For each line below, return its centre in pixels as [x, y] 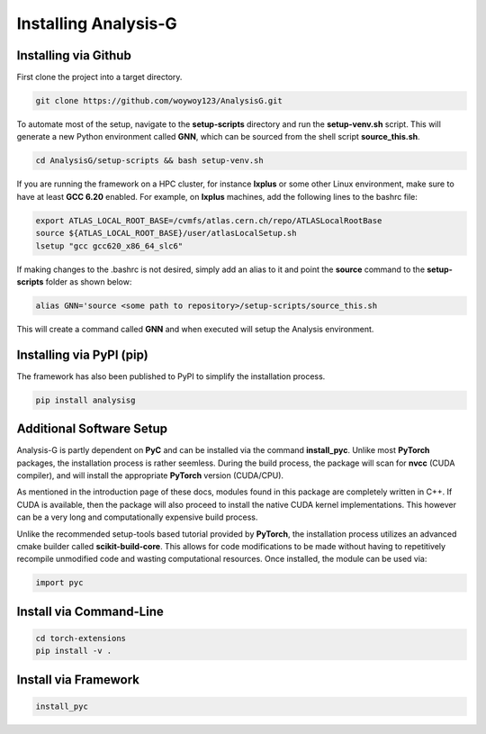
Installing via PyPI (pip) [82, 354]
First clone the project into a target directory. [99, 77]
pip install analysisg [85, 400]
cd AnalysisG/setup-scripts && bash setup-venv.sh [150, 161]
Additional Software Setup [92, 429]
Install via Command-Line [90, 611]
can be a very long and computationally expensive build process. [137, 517]
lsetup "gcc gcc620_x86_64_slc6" [109, 246]
